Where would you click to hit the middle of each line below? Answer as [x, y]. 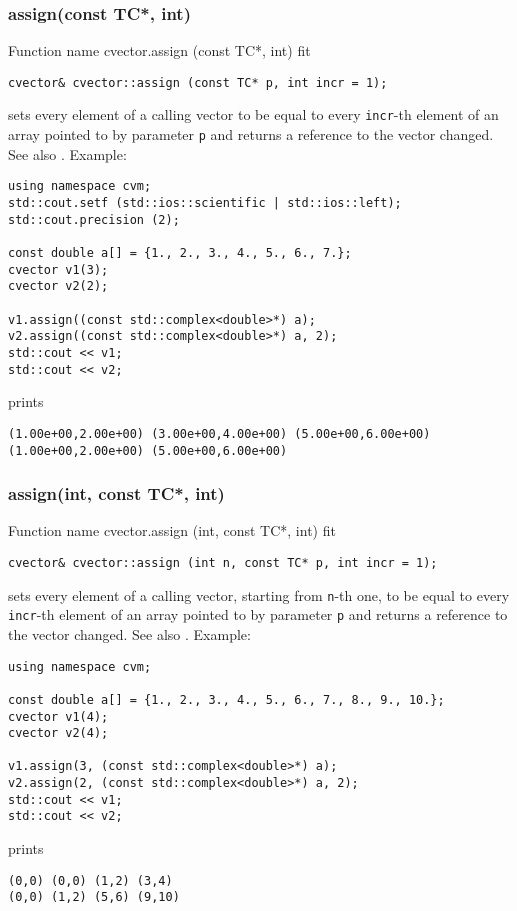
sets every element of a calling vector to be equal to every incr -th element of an [253, 114]
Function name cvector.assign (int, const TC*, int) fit [172, 530]
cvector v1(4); [58, 716]
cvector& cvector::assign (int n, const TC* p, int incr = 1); [223, 562]
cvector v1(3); [58, 269]
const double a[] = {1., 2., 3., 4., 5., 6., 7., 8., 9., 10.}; [226, 699]
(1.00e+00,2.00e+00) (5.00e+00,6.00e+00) [148, 450]
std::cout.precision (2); [94, 219]
